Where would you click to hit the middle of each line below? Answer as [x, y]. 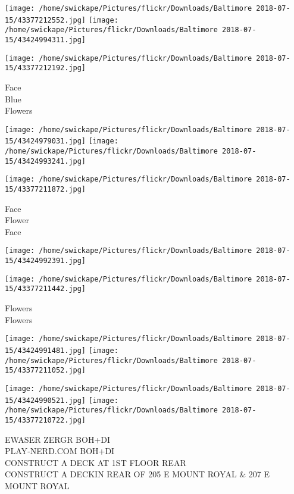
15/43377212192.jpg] [46, 68]
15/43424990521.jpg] [46, 400]
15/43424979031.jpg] [46, 141]
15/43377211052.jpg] [46, 371]
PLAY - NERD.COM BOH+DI [60, 451]
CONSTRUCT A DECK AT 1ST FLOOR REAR [96, 462]
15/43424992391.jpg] [46, 261]
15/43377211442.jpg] [46, 289]
